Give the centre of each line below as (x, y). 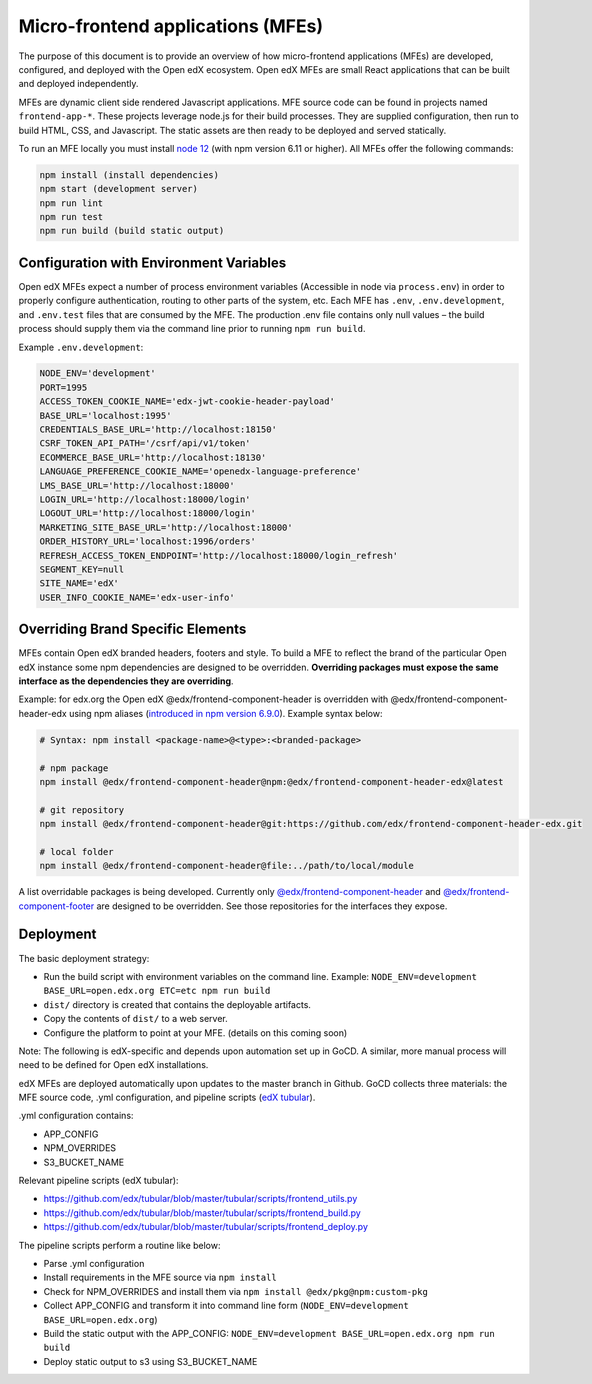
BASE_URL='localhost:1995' (105, 415)
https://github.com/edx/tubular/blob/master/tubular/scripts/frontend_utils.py (200, 1199)
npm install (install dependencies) (129, 174)
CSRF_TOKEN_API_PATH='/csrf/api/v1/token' (145, 443)
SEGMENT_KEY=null (82, 569)
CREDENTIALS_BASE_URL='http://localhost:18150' (158, 429)
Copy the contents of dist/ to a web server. (136, 1019)
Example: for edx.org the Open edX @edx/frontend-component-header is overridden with (203, 699)
